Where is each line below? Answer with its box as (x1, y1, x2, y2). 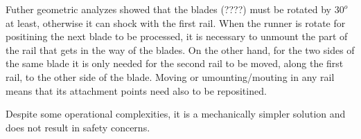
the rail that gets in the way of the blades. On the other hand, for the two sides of (6, 42, 355, 57)
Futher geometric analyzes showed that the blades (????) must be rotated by (6, 2, 331, 16)
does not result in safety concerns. (6, 120, 150, 134)
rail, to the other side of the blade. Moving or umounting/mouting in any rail (6, 69, 335, 84)
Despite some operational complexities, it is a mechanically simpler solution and (6, 106, 346, 121)
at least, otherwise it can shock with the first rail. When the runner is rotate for (6, 15, 346, 30)
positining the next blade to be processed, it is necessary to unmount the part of (6, 29, 348, 44)
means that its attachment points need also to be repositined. (6, 83, 267, 98)
